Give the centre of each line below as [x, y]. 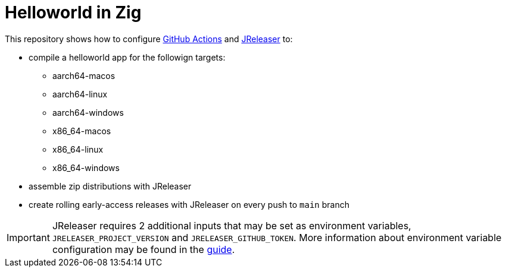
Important [28, 237]
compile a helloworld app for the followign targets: [127, 57]
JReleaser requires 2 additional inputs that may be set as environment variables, [232, 225]
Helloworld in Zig [73, 12]
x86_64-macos [82, 131]
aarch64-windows [88, 112]
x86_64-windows [86, 167]
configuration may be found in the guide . [143, 249]
